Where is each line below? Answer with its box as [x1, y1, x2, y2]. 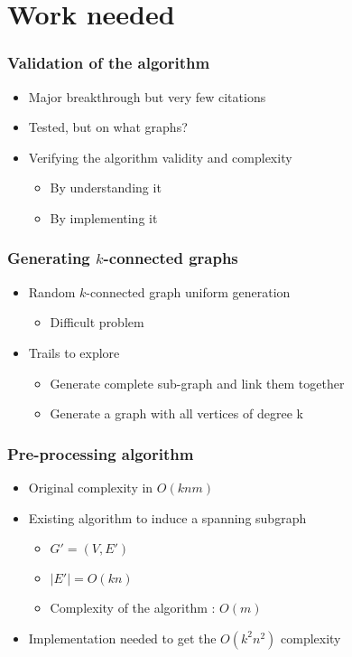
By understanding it [50, 178, 162, 197]
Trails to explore [28, 343, 120, 361]
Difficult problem [50, 313, 144, 332]
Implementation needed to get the [28, 628, 217, 647]
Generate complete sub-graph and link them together [50, 373, 345, 392]
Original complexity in [28, 477, 153, 496]
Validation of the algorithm [7, 52, 210, 74]
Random [28, 282, 76, 301]
